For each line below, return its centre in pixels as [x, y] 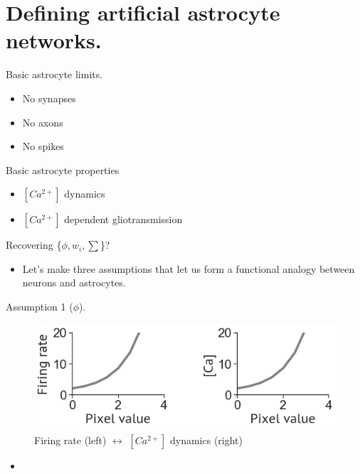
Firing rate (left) [70, 440]
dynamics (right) [206, 440]
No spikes [43, 146]
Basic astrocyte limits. [54, 74]
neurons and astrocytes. [74, 282]
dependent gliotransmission [123, 219]
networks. [54, 40]
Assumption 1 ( [39, 307]
